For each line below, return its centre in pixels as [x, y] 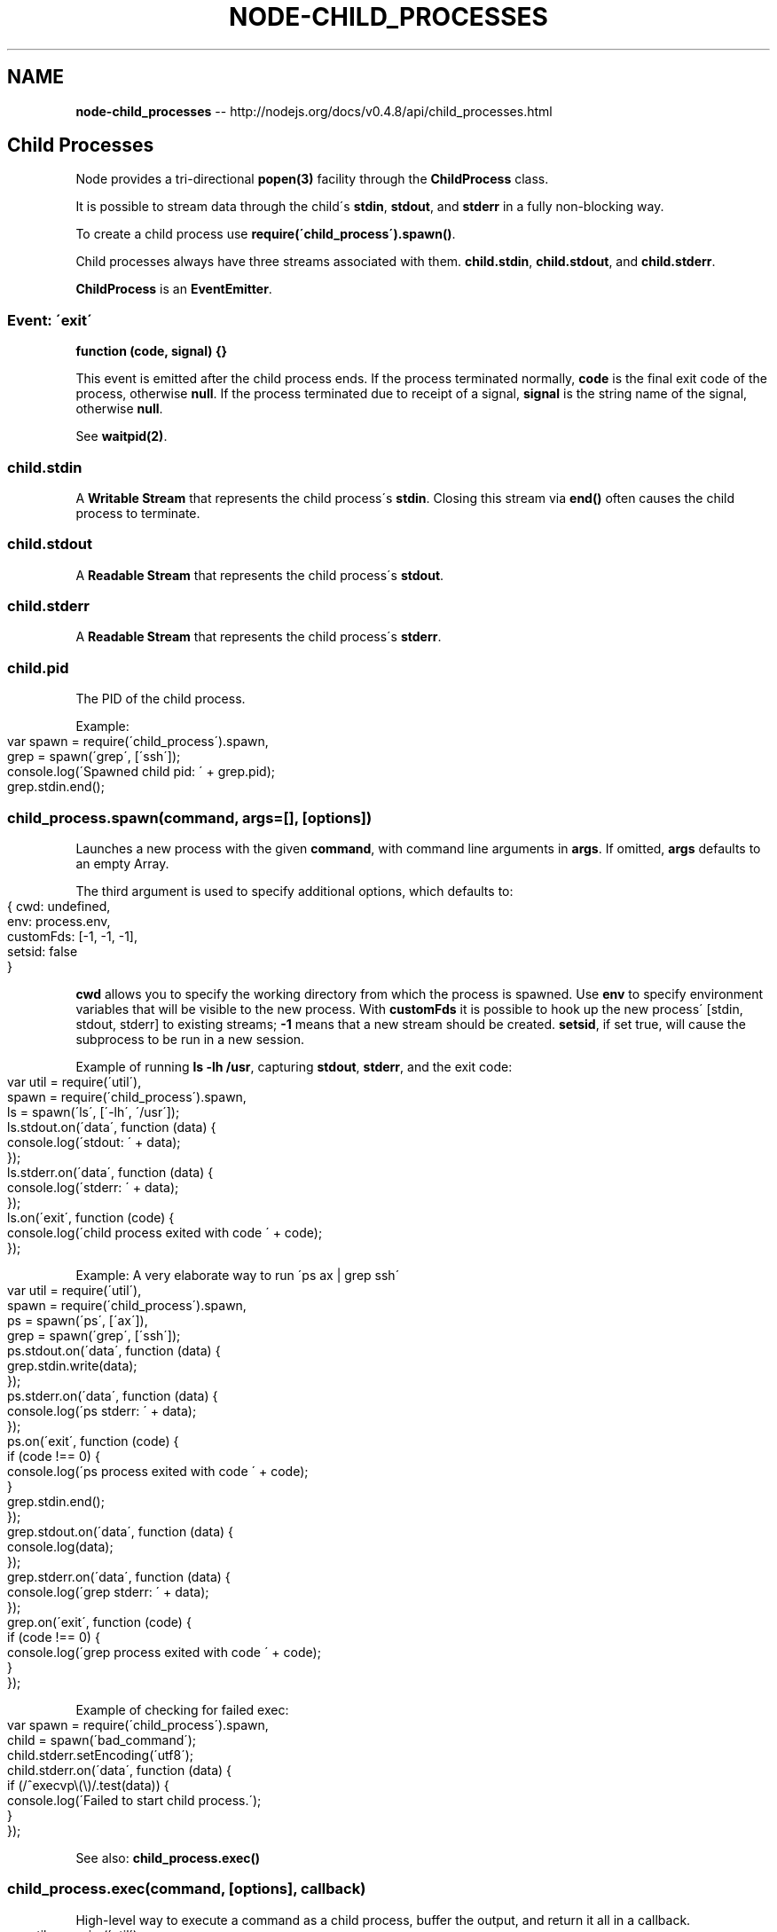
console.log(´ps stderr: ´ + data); [102, 1410]
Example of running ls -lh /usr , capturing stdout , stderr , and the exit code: [294, 1066]
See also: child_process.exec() [168, 1857]
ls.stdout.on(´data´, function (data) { [112, 1127]
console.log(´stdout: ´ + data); [94, 1142]
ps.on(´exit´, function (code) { [93, 1441]
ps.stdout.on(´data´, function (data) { [114, 1350]
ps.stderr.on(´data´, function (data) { [113, 1395]
